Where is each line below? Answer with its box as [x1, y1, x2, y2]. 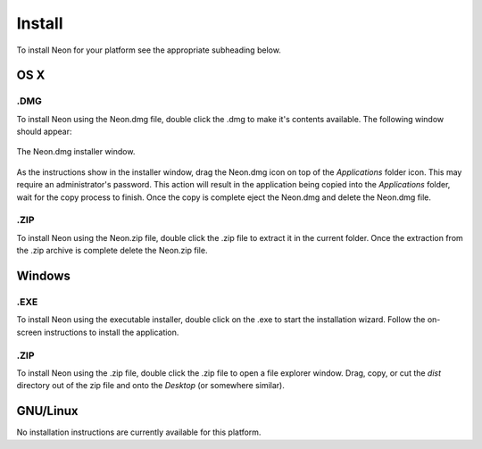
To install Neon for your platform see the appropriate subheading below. [16, 45, 281, 55]
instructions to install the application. [43, 327, 179, 337]
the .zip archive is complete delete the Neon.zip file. [16, 245, 208, 256]
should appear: [16, 126, 72, 137]
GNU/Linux [16, 403, 79, 419]
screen [16, 327, 43, 337]
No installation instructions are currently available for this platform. [16, 427, 262, 437]
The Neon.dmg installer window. [16, 146, 136, 157]
